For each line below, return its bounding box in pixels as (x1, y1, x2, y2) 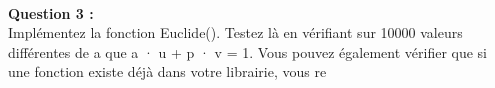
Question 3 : (8, 2, 94, 23)
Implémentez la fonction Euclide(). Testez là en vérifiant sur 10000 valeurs (8, 22, 463, 43)
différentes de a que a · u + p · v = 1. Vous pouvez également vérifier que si (8, 41, 488, 62)
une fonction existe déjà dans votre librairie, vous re (8, 61, 327, 82)
